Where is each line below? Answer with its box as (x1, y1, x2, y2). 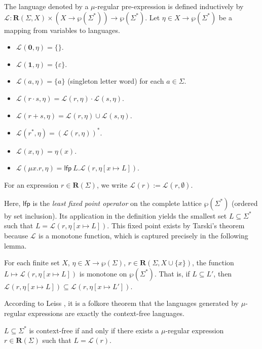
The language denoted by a (4, 1, 89, 11)
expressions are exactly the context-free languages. (28, 308, 184, 318)
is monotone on (79, 268, 127, 278)
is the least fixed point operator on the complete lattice (32, 197, 202, 208)
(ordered (232, 197, 258, 208)
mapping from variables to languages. (4, 24, 120, 35)
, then (213, 268, 232, 278)
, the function (192, 257, 234, 268)
